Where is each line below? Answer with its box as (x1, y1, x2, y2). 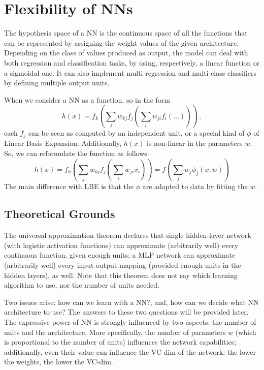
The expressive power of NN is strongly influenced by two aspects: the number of (4, 316, 256, 327)
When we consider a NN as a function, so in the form (4, 94, 170, 105)
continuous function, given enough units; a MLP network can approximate (4, 250, 236, 260)
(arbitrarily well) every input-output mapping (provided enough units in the (4, 259, 241, 270)
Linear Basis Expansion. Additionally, (4, 138, 122, 148)
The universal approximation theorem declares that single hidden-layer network (4, 230, 251, 240)
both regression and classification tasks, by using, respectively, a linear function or (4, 57, 260, 68)
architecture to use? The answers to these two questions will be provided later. (4, 306, 249, 317)
